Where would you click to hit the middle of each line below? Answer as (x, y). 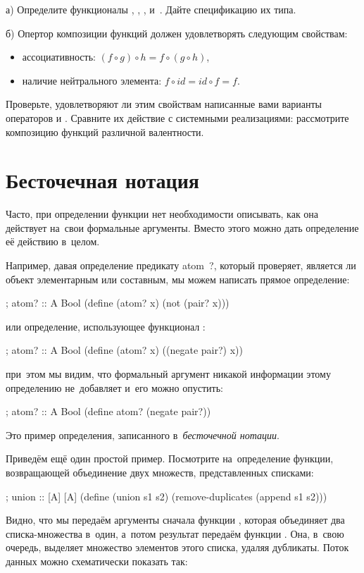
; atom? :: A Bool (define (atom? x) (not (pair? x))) (118, 303)
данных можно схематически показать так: (97, 561)
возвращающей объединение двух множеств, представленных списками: (160, 472)
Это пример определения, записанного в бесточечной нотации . (143, 435)
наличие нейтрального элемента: (92, 80)
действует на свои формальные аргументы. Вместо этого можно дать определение (182, 227)
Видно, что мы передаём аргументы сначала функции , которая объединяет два (175, 520)
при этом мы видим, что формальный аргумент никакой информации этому (168, 374)
